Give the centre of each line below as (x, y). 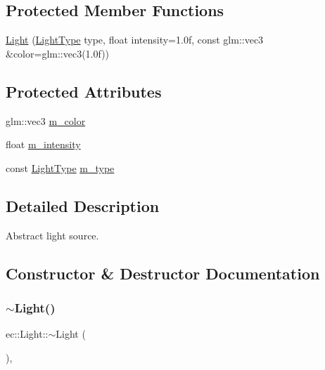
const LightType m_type (60, 167)
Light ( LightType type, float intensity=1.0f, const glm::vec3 (135, 40)
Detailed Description (83, 205)
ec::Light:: (27, 334)
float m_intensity (43, 144)
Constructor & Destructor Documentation (163, 273)
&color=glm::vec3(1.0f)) (58, 53)
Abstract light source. (52, 235)
